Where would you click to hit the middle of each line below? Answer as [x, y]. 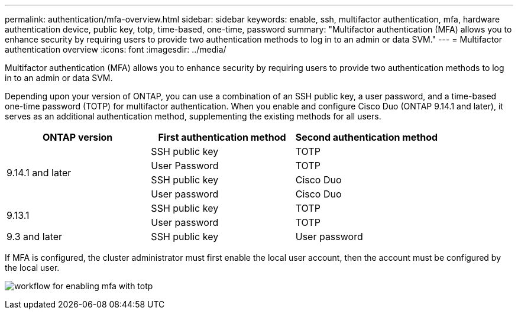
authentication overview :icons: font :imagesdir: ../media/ [116, 49]
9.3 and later [35, 237]
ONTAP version [78, 137]
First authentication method [222, 137]
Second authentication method [367, 137]
